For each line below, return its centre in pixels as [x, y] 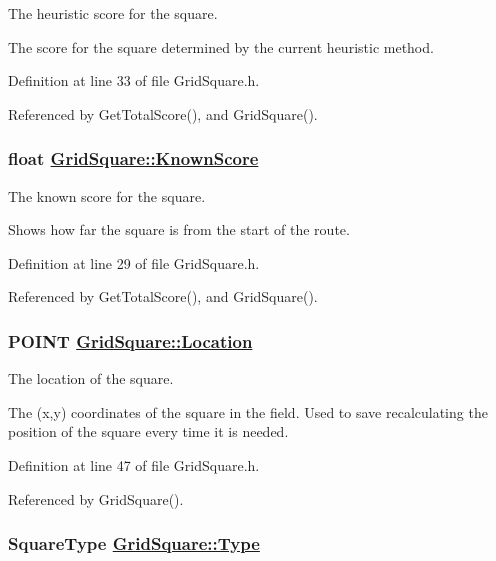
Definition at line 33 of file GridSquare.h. [134, 80]
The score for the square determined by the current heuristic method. [221, 46]
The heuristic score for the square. [113, 13]
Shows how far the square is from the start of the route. [179, 229]
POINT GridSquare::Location [130, 340]
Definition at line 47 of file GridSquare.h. [134, 464]
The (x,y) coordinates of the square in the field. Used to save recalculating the [248, 411]
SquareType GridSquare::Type [134, 543]
